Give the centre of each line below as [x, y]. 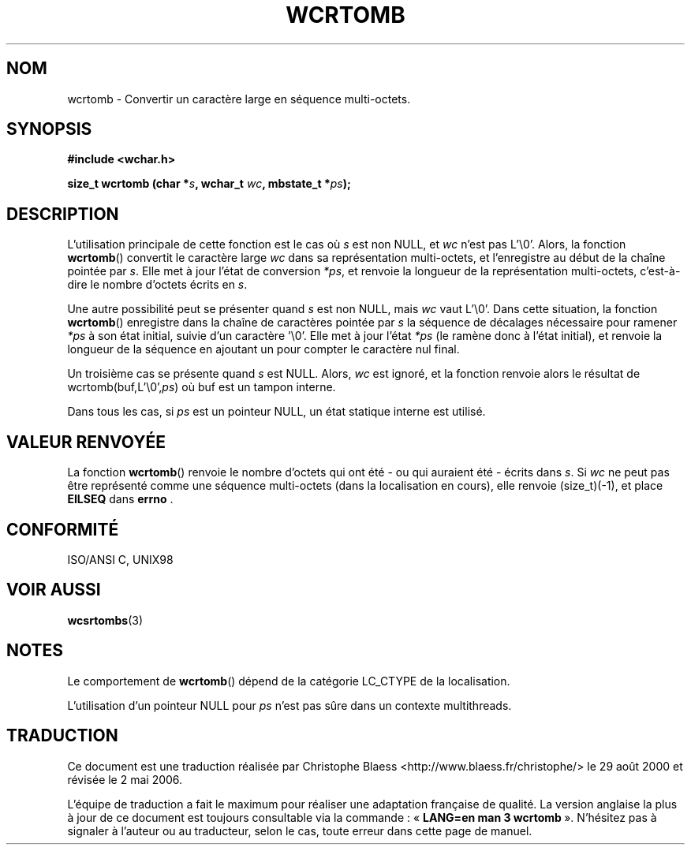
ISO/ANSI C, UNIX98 [120, 559]
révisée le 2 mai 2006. [125, 779]
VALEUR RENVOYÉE [86, 442]
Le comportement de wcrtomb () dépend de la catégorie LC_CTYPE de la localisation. [289, 681]
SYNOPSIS [49, 129]
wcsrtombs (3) [105, 620]
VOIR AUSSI [54, 590]
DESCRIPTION [63, 214]
